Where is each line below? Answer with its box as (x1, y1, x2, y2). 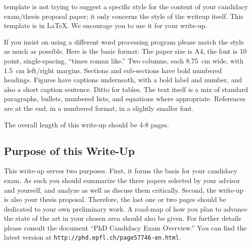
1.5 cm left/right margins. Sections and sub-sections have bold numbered (4, 65, 222, 75)
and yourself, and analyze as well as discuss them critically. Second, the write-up (4, 184, 244, 195)
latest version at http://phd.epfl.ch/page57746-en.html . (4, 232, 181, 242)
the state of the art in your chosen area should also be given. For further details (4, 213, 241, 223)
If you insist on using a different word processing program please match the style (4, 36, 244, 46)
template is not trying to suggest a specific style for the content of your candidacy (4, 1, 248, 11)
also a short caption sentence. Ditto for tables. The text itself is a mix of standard (4, 84, 248, 94)
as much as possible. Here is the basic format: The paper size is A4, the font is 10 (4, 46, 247, 56)
